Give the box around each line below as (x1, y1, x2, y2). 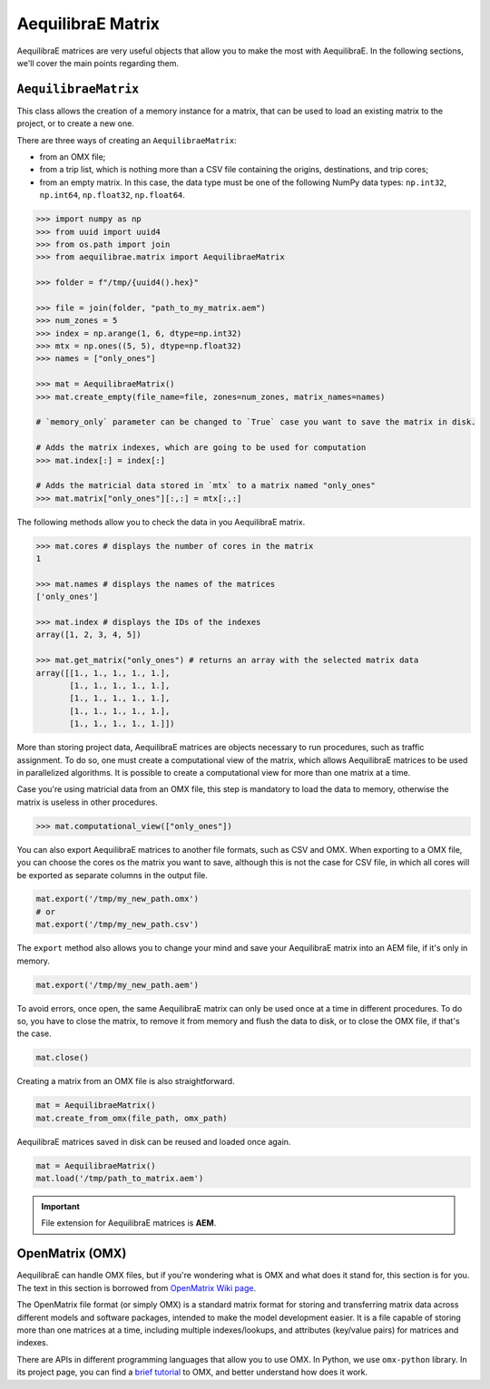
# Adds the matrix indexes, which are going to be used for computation (35, 443, 367, 453)
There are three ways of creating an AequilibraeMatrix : (16, 134, 237, 145)
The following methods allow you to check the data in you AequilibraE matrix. (16, 516, 306, 527)
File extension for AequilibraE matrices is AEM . (41, 1218, 217, 1228)
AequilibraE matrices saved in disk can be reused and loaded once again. (16, 1136, 291, 1147)
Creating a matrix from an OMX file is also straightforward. (16, 1076, 235, 1087)
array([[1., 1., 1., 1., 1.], (35, 668, 171, 678)
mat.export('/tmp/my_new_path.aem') (35, 980, 200, 990)
